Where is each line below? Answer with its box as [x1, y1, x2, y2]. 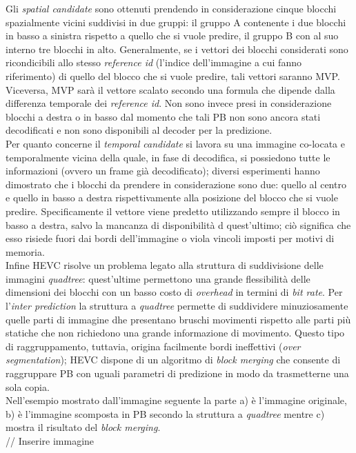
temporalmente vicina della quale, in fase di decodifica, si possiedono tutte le [6, 150, 330, 164]
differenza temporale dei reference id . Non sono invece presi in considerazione [6, 96, 332, 110]
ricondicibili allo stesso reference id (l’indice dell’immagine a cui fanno [6, 55, 301, 70]
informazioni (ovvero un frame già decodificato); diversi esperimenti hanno [6, 163, 320, 178]
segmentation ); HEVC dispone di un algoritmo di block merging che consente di [6, 352, 341, 367]
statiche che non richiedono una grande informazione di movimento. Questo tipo [6, 325, 345, 340]
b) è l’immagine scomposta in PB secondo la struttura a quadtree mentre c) [6, 406, 325, 421]
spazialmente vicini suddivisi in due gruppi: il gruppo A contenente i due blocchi [6, 14, 346, 29]
